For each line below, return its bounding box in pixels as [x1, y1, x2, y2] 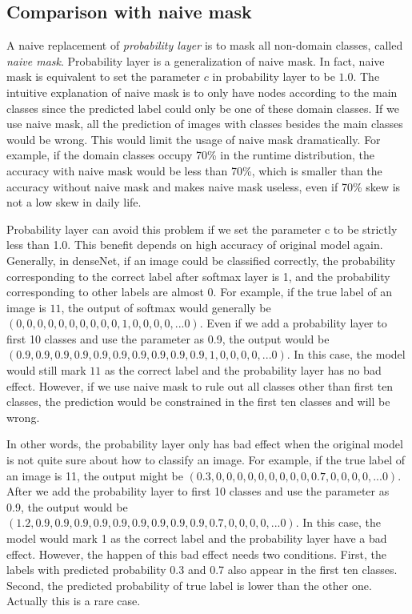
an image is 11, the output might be [6, 467, 183, 484]
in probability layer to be [212, 68, 335, 85]
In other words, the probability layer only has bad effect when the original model [6, 435, 403, 452]
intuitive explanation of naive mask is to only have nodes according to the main [6, 83, 398, 100]
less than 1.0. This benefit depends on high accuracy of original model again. [6, 236, 383, 253]
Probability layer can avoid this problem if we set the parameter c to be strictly [6, 220, 398, 237]
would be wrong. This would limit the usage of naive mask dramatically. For [6, 130, 381, 147]
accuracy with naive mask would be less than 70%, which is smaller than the [6, 162, 382, 179]
